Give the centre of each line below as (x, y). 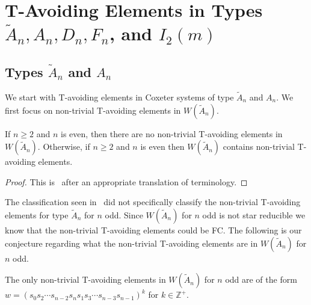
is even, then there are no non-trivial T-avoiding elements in (172, 133)
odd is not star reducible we (254, 214)
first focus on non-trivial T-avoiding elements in (93, 110)
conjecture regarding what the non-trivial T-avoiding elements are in (131, 243)
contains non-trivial (259, 146)
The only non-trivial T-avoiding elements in (85, 279)
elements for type (37, 214)
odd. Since (124, 214)
